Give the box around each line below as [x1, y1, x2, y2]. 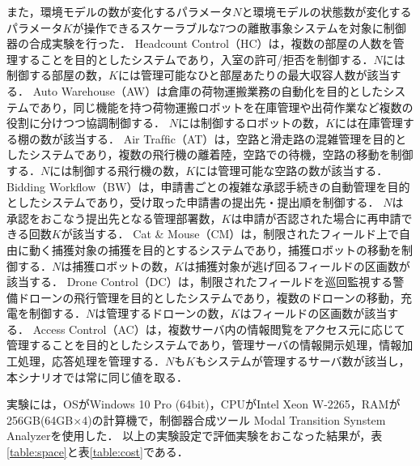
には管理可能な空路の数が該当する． [195, 161, 388, 178]
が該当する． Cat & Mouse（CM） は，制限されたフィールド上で [61, 225, 400, 242]
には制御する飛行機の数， [49, 161, 186, 178]
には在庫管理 [334, 114, 403, 131]
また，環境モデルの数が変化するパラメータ [6, 3, 233, 19]
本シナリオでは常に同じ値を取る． [6, 368, 188, 385]
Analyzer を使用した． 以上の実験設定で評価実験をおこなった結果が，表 [6, 427, 383, 444]
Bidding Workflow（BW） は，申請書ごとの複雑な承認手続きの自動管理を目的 [6, 177, 410, 195]
